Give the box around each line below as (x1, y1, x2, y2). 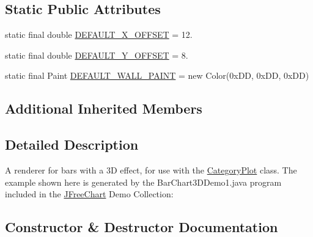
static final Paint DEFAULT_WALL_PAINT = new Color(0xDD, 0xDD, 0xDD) (5, 69, 309, 82)
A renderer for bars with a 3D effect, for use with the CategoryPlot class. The (5, 163, 297, 176)
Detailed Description (5, 135, 139, 154)
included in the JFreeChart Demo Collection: (5, 188, 174, 200)
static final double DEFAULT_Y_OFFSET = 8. (5, 48, 188, 61)
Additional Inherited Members (5, 99, 202, 118)
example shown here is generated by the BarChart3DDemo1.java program (5, 175, 282, 188)
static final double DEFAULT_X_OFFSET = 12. (5, 28, 193, 41)
